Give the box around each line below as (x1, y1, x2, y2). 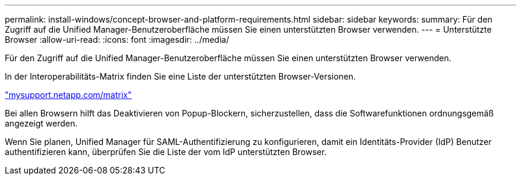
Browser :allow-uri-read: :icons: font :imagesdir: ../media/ (5, 34, 230, 45)
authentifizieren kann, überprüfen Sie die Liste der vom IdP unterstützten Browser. (5, 147, 327, 157)
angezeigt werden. (5, 118, 78, 128)
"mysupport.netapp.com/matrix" (5, 90, 132, 100)
